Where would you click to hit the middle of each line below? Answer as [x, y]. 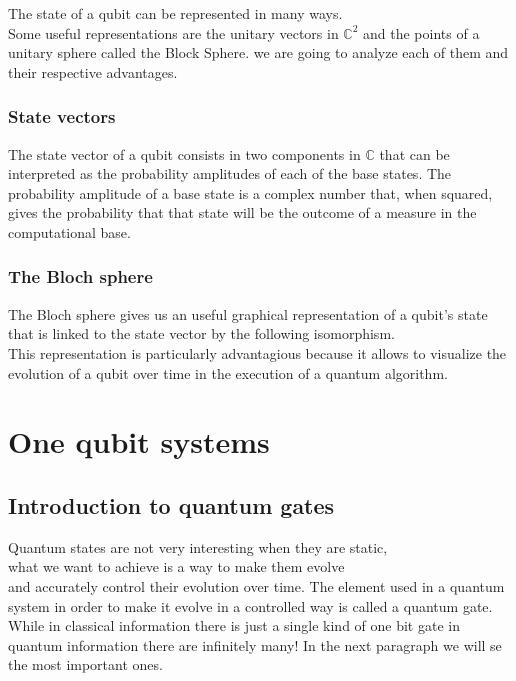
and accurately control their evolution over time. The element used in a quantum [256, 585]
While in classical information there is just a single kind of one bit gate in [234, 625]
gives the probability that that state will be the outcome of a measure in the [242, 212]
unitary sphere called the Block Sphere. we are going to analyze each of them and [258, 52]
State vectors [62, 116]
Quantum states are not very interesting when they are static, [198, 546]
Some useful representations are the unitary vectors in [173, 32]
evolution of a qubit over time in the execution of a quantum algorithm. [228, 372]
